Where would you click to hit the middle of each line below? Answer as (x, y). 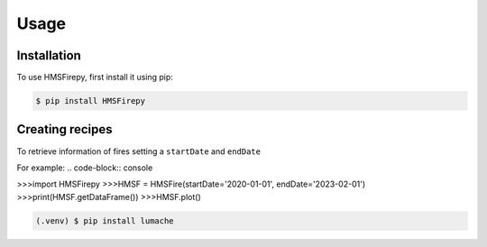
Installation (49, 55)
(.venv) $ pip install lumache (105, 220)
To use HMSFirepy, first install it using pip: (95, 78)
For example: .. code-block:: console (85, 168)
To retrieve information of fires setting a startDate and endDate (139, 151)
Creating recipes (64, 129)
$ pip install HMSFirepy (91, 101)
